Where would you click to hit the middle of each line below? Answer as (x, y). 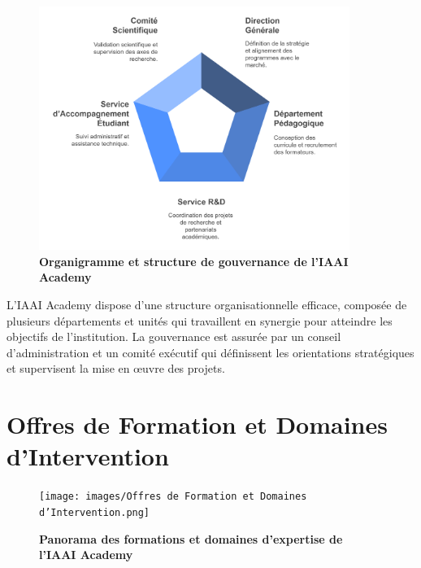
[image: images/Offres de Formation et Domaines (173, 497)
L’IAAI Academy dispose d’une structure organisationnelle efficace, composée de (207, 305)
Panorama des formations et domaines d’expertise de (191, 538)
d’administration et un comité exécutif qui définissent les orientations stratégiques (210, 352)
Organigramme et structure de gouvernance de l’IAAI (194, 261)
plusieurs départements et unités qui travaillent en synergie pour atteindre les (200, 320)
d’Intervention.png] (95, 512)
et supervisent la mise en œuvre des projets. (116, 368)
